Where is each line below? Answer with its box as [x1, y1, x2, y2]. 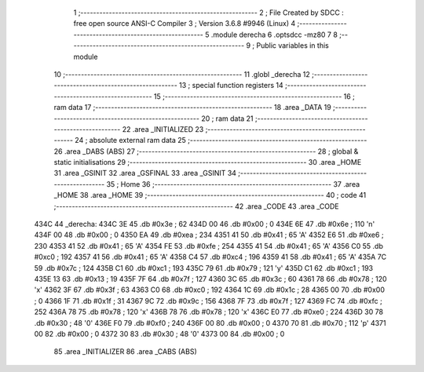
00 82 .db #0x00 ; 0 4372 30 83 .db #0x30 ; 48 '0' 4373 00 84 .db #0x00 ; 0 [34, 329, 285, 338]
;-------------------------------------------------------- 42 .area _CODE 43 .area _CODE [53, 201, 339, 211]
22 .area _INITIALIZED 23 [122, 124, 204, 133]
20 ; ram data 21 [201, 114, 254, 123]
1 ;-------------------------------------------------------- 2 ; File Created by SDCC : [73, 8, 345, 17]
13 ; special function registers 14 [179, 81, 284, 90]
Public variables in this [256, 41, 329, 50]
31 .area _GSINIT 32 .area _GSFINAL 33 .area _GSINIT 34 [53, 169, 237, 178]
